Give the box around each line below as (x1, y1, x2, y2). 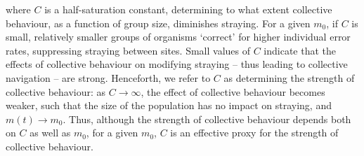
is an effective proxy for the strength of (170, 125, 339, 140)
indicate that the (264, 43, 337, 57)
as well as (30, 125, 71, 140)
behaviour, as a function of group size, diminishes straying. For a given (6, 15, 311, 30)
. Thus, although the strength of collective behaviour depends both (63, 111, 351, 126)
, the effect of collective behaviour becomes (141, 84, 325, 99)
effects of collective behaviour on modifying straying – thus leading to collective (6, 57, 348, 71)
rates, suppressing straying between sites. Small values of (6, 43, 250, 57)
